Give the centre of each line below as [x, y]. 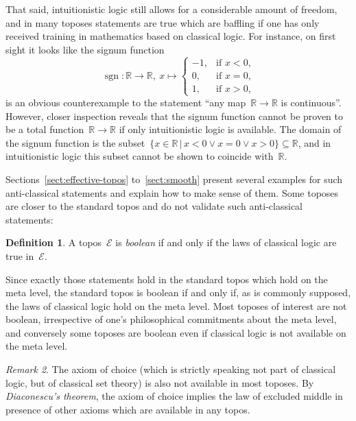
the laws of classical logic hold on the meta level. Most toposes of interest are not [176, 305]
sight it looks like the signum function [85, 49]
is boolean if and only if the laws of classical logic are [226, 242]
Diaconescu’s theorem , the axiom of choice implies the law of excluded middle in [174, 396]
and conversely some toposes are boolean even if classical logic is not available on [176, 332]
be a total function [45, 129]
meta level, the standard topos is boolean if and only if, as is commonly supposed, [178, 292]
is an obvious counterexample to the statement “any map [126, 102]
